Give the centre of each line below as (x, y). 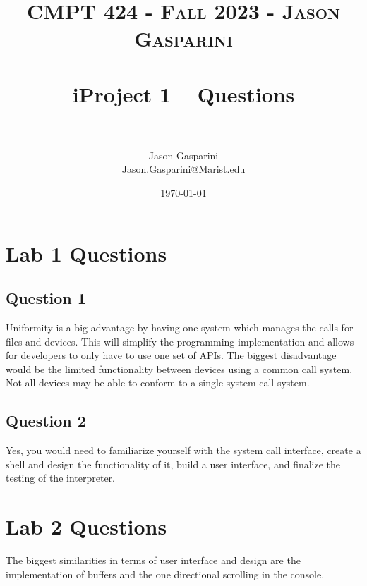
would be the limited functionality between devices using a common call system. (179, 368)
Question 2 (46, 421)
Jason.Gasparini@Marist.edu (183, 169)
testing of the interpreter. (60, 478)
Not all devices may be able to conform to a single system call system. (158, 383)
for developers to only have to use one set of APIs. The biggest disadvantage (171, 355)
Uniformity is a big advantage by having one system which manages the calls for (180, 328)
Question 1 (46, 298)
